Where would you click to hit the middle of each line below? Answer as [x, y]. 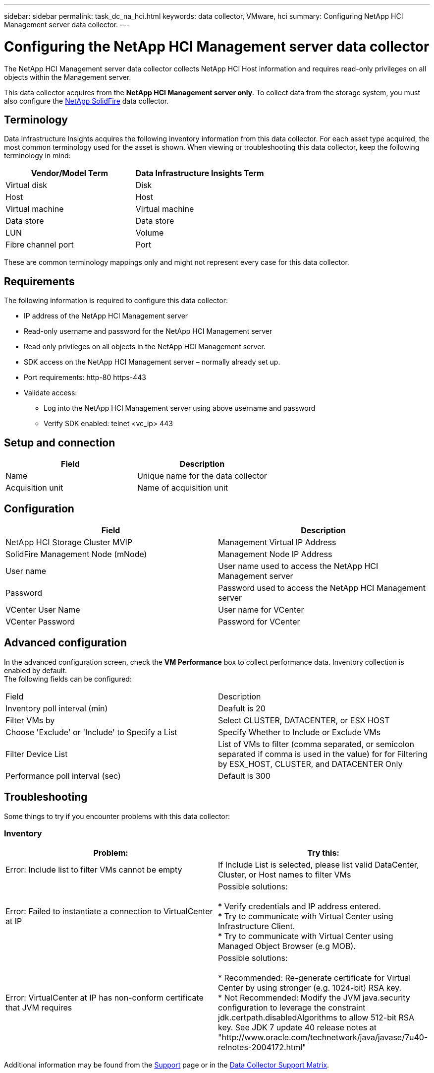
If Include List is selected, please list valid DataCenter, [319, 865]
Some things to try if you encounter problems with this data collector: [117, 816]
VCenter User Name [43, 609]
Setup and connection [60, 442]
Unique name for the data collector [202, 476]
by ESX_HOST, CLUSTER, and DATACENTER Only [310, 764]
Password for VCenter [259, 621]
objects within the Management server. [68, 77]
